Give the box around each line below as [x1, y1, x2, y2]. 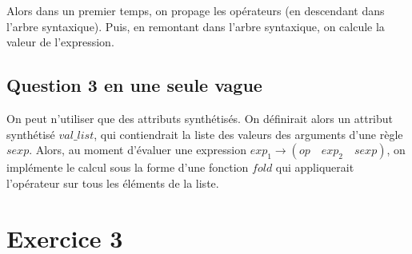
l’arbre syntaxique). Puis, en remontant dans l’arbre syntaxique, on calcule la [6, 18, 385, 34]
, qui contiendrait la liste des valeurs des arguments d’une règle [94, 125, 403, 142]
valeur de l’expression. [6, 34, 114, 50]
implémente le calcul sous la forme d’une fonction [6, 159, 249, 176]
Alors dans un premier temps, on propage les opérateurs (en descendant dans [6, 2, 385, 18]
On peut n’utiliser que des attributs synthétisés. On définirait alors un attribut [6, 109, 394, 126]
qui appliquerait [275, 159, 354, 176]
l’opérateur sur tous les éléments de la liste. [6, 174, 219, 191]
